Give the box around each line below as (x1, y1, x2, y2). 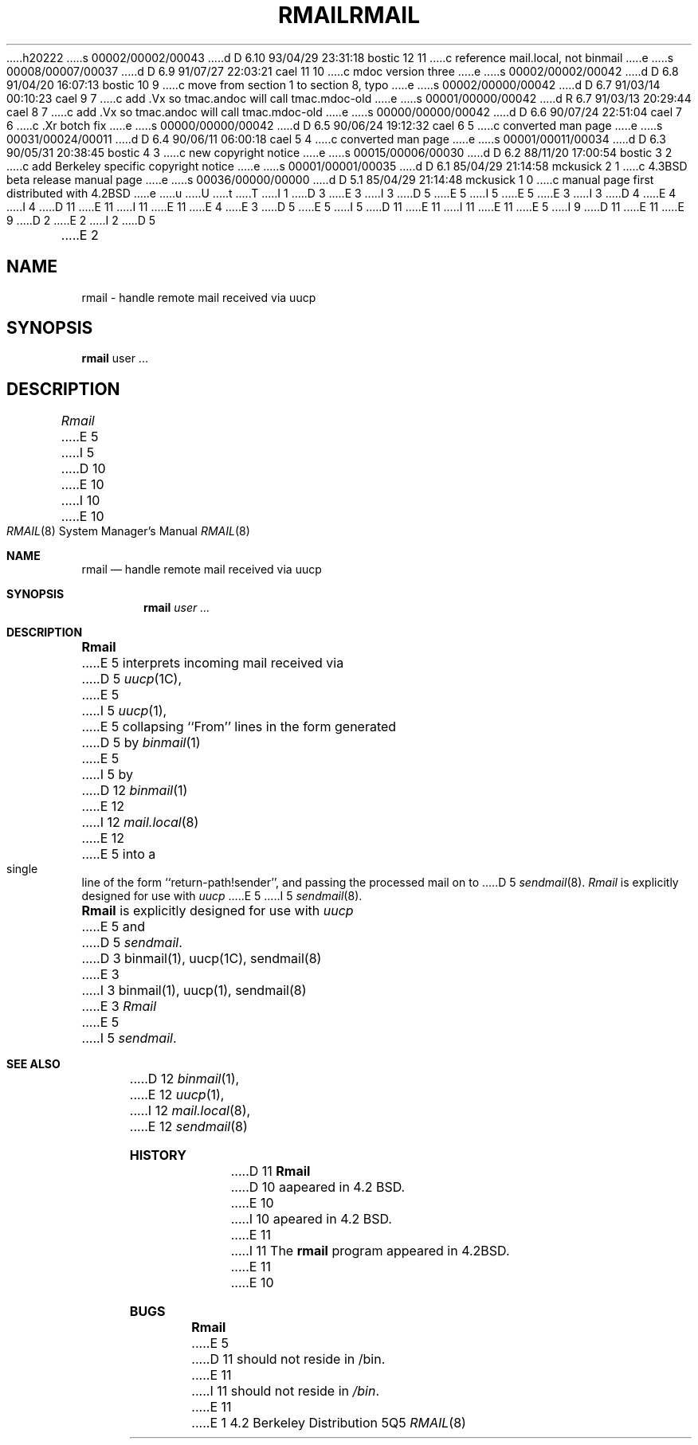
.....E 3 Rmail (81, 998, 157, 1015)
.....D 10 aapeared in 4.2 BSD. (230, 1179, 406, 1196)
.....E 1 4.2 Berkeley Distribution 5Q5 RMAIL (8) (191, 1415, 466, 1431)
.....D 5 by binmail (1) (81, 734, 201, 751)
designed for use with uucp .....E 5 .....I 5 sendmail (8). (81, 889, 363, 903)
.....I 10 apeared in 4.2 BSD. (230, 1211, 392, 1228)
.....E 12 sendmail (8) (129, 1118, 248, 1135)
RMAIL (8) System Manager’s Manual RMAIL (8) (6, 524, 250, 538)
